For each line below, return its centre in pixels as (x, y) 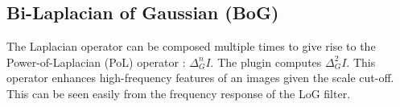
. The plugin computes (266, 62)
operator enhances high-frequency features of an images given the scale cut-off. (200, 78)
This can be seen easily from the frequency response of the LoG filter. (179, 93)
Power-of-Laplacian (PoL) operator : (96, 62)
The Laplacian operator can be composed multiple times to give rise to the (191, 46)
